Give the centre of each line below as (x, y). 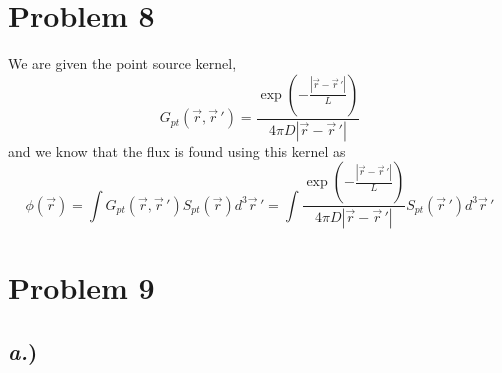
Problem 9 (81, 287)
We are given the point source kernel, (122, 63)
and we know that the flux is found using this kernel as (177, 150)
